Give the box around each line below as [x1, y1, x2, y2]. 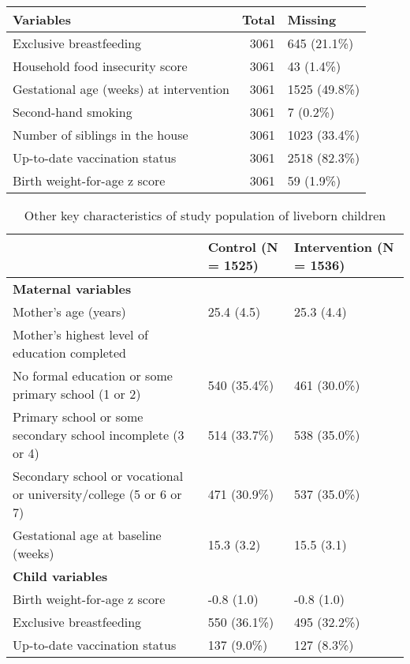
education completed [13, 343, 127, 362]
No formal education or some [13, 366, 173, 385]
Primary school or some [13, 407, 143, 426]
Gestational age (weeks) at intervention [13, 80, 229, 98]
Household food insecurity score [13, 57, 188, 75]
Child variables [13, 567, 108, 585]
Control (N [207, 238, 278, 256]
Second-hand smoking [13, 103, 132, 121]
